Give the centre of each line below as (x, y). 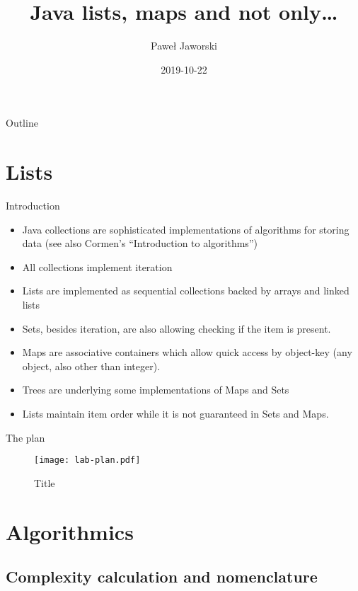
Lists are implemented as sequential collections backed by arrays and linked (186, 291)
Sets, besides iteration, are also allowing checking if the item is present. (177, 328)
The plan (25, 437)
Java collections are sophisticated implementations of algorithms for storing (186, 229)
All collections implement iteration (97, 266)
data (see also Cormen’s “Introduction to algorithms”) (140, 243)
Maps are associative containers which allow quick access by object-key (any (187, 352)
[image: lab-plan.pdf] (87, 460)
